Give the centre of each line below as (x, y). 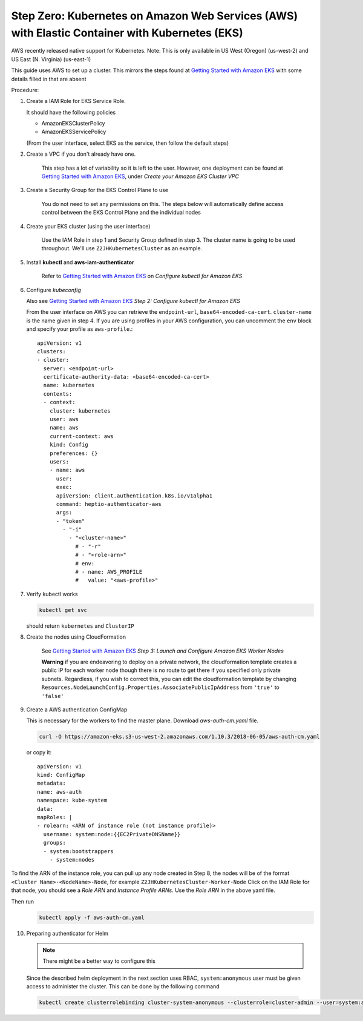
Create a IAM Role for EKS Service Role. (76, 101)
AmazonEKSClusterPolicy (73, 124)
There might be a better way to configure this (99, 961)
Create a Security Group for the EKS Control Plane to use (97, 190)
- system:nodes (72, 860)
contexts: (58, 394)
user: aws (64, 419)
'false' (53, 696)
